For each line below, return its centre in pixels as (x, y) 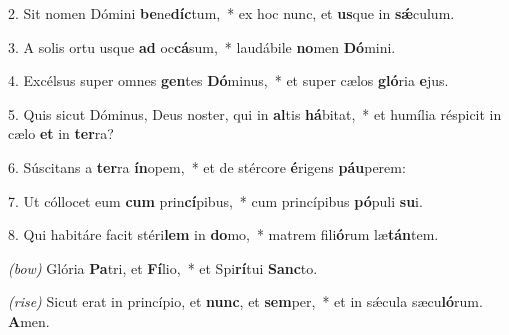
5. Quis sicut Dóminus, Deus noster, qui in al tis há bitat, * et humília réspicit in (255, 113)
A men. (29, 320)
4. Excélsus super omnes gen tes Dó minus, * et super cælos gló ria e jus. (228, 80)
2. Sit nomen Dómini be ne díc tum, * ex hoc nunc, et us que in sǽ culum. (231, 13)
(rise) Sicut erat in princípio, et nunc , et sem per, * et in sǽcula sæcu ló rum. (245, 301)
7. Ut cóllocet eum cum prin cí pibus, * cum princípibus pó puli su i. (215, 200)
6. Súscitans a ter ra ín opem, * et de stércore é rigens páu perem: (207, 166)
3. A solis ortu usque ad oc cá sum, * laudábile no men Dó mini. (202, 46)
